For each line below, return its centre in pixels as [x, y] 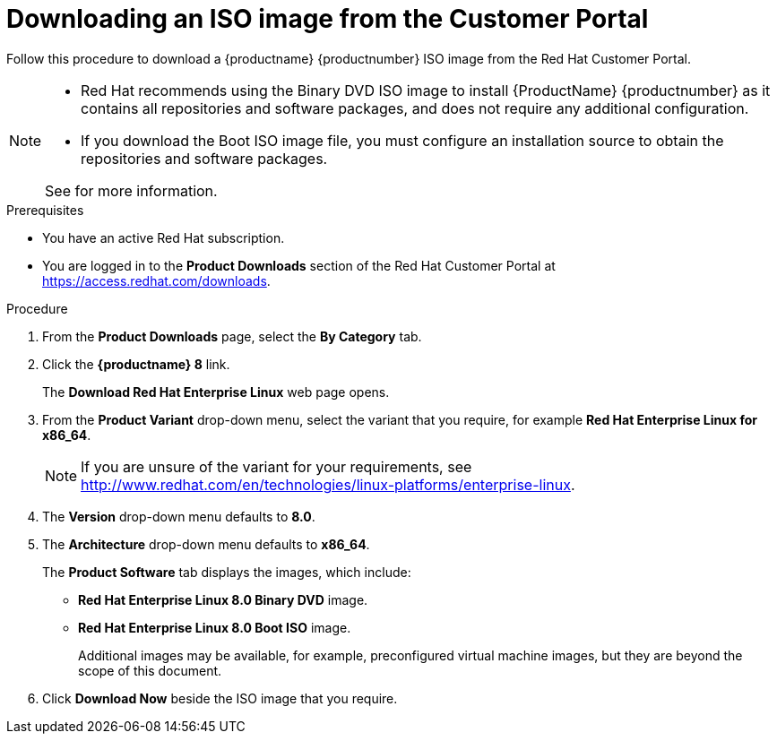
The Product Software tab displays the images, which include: [227, 572]
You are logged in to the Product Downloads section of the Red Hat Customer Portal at [299, 265]
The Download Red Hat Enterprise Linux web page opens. [216, 392]
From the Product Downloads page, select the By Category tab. [232, 336]
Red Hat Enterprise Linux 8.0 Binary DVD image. [223, 599]
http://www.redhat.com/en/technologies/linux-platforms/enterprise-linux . [328, 484]
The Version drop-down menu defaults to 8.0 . [179, 516]
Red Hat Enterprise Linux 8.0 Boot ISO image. [215, 627]
